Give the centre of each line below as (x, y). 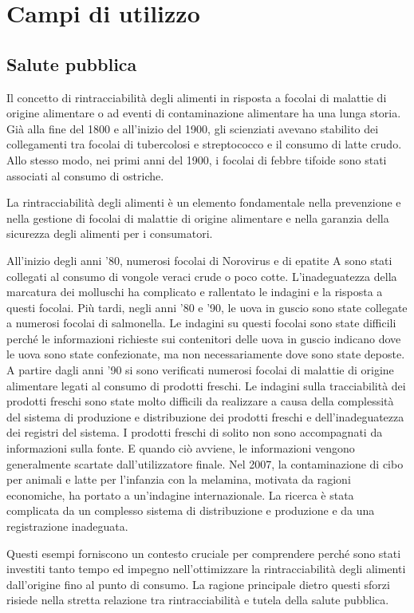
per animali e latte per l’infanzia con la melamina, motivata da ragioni (179, 479)
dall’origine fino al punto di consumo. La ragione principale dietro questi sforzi (198, 584)
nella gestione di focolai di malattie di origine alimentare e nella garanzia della (198, 218)
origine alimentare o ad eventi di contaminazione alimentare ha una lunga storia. (204, 113)
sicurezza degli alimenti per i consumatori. (110, 233)
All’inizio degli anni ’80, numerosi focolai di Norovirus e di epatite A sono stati (199, 260)
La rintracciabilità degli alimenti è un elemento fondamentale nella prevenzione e (204, 202)
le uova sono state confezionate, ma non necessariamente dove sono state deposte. (206, 354)
